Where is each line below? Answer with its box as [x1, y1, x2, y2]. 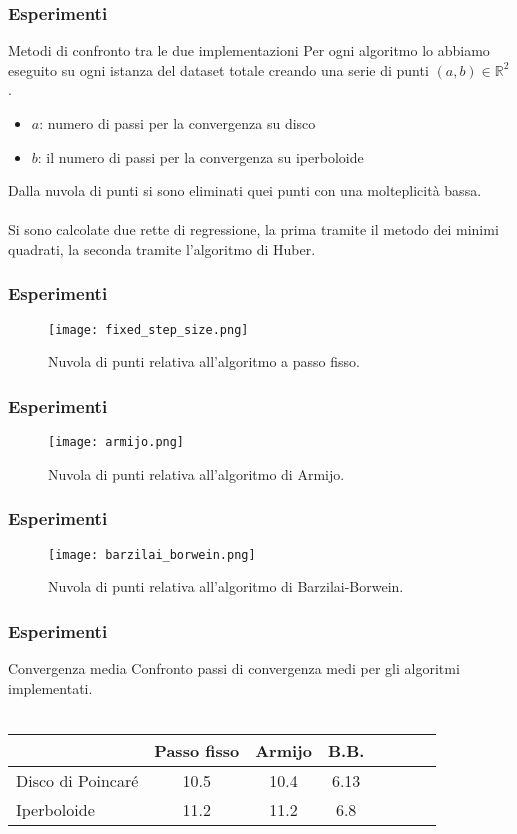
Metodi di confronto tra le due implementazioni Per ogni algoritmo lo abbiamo [8, 40, 490, 61]
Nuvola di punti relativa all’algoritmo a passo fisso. [48, 351, 360, 372]
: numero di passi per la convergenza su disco [39, 113, 316, 133]
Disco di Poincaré [16, 768, 139, 792]
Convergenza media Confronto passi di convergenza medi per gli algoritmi [8, 658, 460, 679]
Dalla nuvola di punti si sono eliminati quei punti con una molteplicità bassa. [8, 180, 482, 201]
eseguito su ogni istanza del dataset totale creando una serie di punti [8, 59, 429, 80]
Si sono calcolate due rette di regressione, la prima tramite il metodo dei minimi [8, 219, 499, 240]
